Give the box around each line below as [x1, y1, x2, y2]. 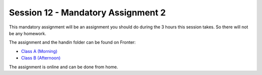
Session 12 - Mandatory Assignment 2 [9, 7, 166, 18]
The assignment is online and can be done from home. [9, 64, 118, 70]
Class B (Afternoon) [21, 55, 61, 61]
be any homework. [9, 30, 47, 36]
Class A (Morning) [21, 48, 58, 54]
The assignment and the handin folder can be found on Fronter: [9, 39, 136, 45]
